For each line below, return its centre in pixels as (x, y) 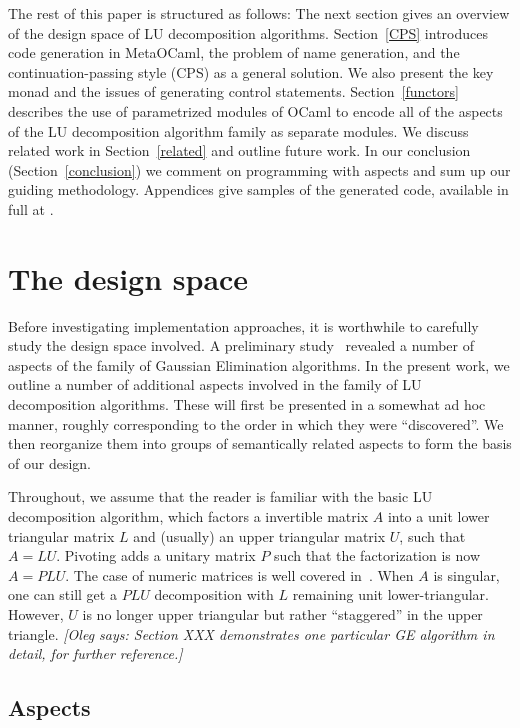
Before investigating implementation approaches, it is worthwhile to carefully (243, 325)
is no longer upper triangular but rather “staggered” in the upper (282, 613)
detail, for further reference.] (95, 653)
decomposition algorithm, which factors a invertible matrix (188, 516)
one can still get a (62, 594)
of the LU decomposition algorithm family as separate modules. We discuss (238, 130)
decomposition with (214, 594)
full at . (31, 208)
